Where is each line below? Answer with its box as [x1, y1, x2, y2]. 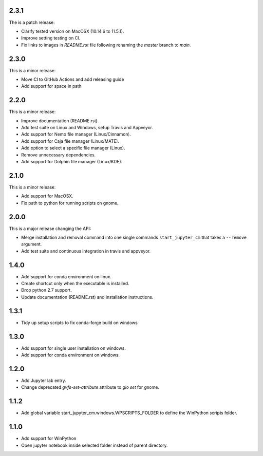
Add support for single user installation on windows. [21, 345, 126, 351]
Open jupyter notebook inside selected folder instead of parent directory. [21, 442, 168, 448]
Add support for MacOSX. [21, 193, 73, 199]
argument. [21, 241, 42, 247]
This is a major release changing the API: [9, 226, 91, 231]
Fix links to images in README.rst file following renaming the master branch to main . [21, 42, 191, 48]
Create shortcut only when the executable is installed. [21, 281, 129, 286]
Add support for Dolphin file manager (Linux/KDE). [21, 159, 123, 165]
